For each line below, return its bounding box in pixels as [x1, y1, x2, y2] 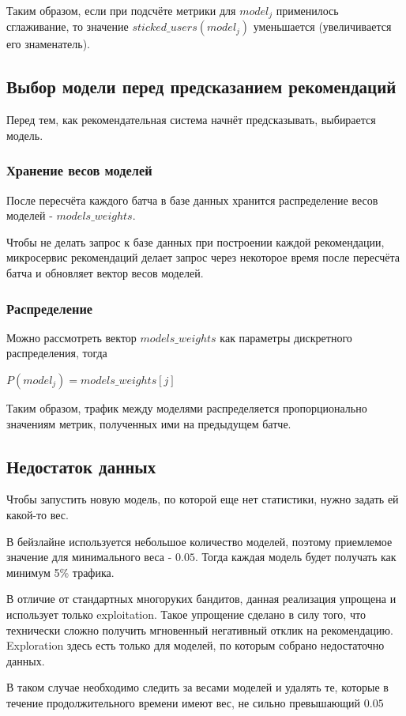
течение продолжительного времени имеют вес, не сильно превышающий [6, 694, 361, 710]
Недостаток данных [6, 454, 156, 478]
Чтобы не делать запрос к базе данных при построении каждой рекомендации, [6, 233, 385, 250]
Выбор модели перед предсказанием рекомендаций [6, 74, 397, 99]
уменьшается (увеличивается [253, 18, 392, 35]
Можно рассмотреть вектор [6, 329, 137, 345]
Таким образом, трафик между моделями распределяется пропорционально [6, 400, 367, 416]
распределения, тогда [6, 345, 107, 361]
